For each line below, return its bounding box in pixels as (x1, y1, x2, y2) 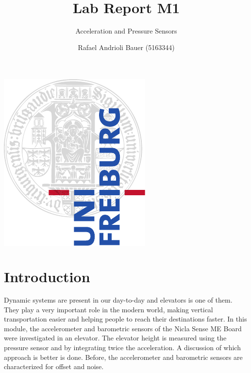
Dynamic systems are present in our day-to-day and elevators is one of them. (4, 295, 233, 305)
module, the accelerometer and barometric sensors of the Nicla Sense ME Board (4, 323, 242, 333)
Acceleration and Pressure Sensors (75, 26, 177, 36)
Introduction (4, 267, 90, 287)
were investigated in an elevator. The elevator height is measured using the (4, 333, 227, 343)
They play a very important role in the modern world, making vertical (4, 304, 213, 314)
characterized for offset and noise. (4, 361, 104, 372)
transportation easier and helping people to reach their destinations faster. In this (4, 314, 247, 324)
